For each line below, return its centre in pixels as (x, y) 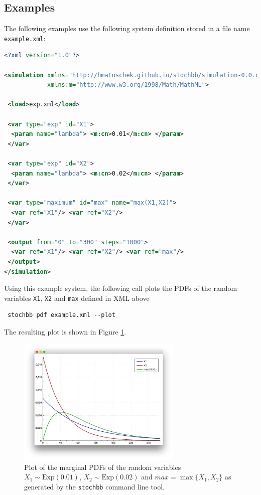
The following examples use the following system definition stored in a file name (127, 28)
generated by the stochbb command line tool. (94, 487)
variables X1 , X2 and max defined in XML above (77, 298)
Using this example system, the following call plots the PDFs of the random (121, 288)
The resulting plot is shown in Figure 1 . (65, 331)
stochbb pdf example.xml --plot (61, 315)
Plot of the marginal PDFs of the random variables (103, 467)
